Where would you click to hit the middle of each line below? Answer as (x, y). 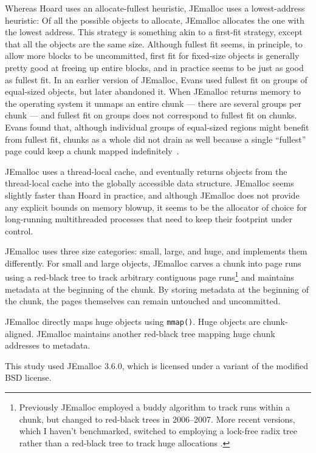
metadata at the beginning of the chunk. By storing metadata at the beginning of (157, 289)
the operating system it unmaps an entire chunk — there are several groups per (153, 103)
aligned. (19, 333)
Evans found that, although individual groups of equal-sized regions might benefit (157, 127)
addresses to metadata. (48, 345)
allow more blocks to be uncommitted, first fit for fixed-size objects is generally (152, 56)
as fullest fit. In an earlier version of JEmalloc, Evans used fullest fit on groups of (156, 79)
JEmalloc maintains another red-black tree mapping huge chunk (156, 333)
